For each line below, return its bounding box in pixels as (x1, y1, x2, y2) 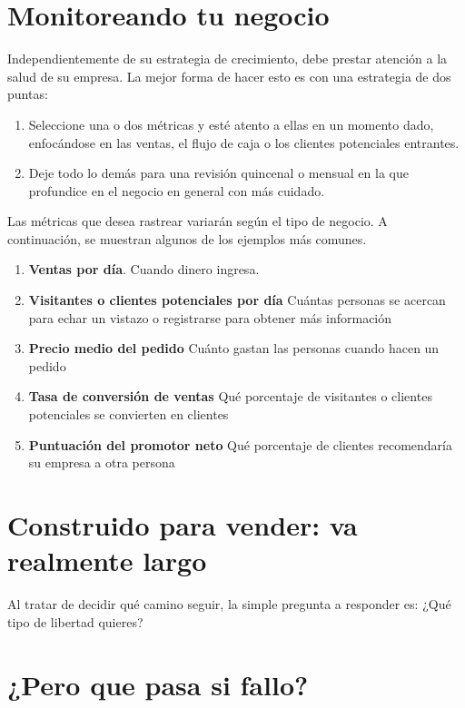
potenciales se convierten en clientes (28, 405, 229, 424)
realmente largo (7, 542, 207, 579)
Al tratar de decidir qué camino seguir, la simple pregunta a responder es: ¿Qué (7, 595, 451, 614)
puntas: (7, 84, 48, 103)
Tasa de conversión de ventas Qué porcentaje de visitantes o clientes (28, 387, 432, 406)
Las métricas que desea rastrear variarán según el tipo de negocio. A (7, 211, 388, 231)
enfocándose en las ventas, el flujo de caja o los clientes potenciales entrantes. (28, 133, 460, 152)
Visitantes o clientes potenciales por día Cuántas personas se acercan (28, 290, 446, 310)
